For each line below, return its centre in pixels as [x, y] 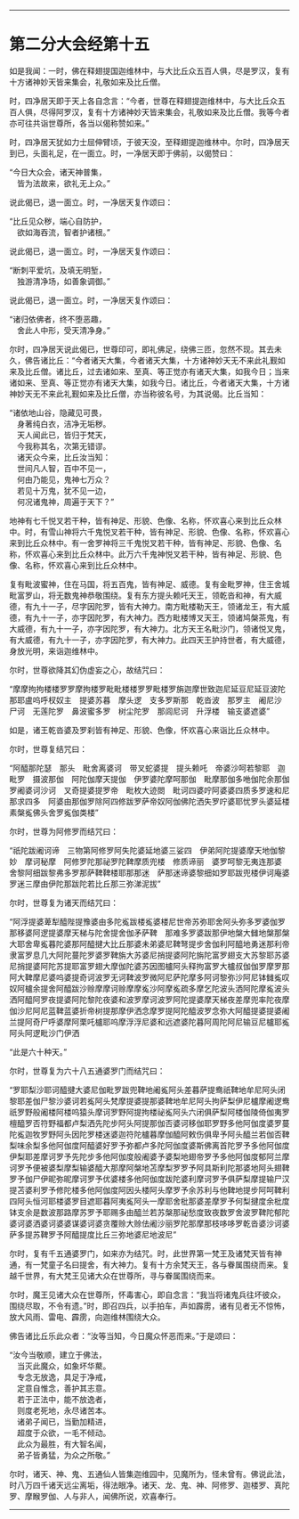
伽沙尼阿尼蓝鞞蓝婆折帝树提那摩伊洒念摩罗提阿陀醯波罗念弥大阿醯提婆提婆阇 [149, 1010]
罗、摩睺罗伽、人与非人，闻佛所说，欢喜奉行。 [95, 1496]
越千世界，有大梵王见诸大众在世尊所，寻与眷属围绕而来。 [114, 1276]
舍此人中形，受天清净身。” [64, 330]
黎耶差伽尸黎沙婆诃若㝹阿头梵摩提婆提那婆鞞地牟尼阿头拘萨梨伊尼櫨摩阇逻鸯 [149, 1100]
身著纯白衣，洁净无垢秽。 [64, 423]
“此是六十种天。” [38, 1051]
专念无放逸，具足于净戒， [64, 1376]
